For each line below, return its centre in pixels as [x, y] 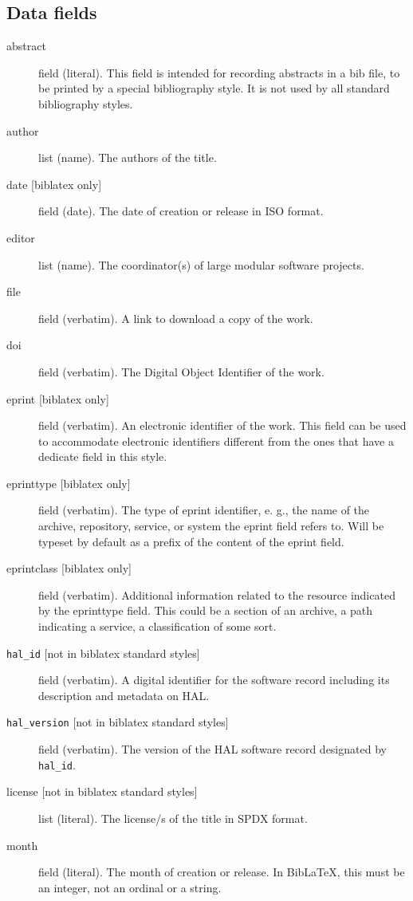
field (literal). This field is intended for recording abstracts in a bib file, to [219, 72]
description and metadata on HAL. [124, 695]
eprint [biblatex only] [58, 398]
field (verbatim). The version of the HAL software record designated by [212, 749]
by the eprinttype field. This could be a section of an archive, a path [206, 610]
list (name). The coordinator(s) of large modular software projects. [201, 264]
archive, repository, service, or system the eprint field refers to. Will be [211, 526]
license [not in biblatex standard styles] [102, 791]
